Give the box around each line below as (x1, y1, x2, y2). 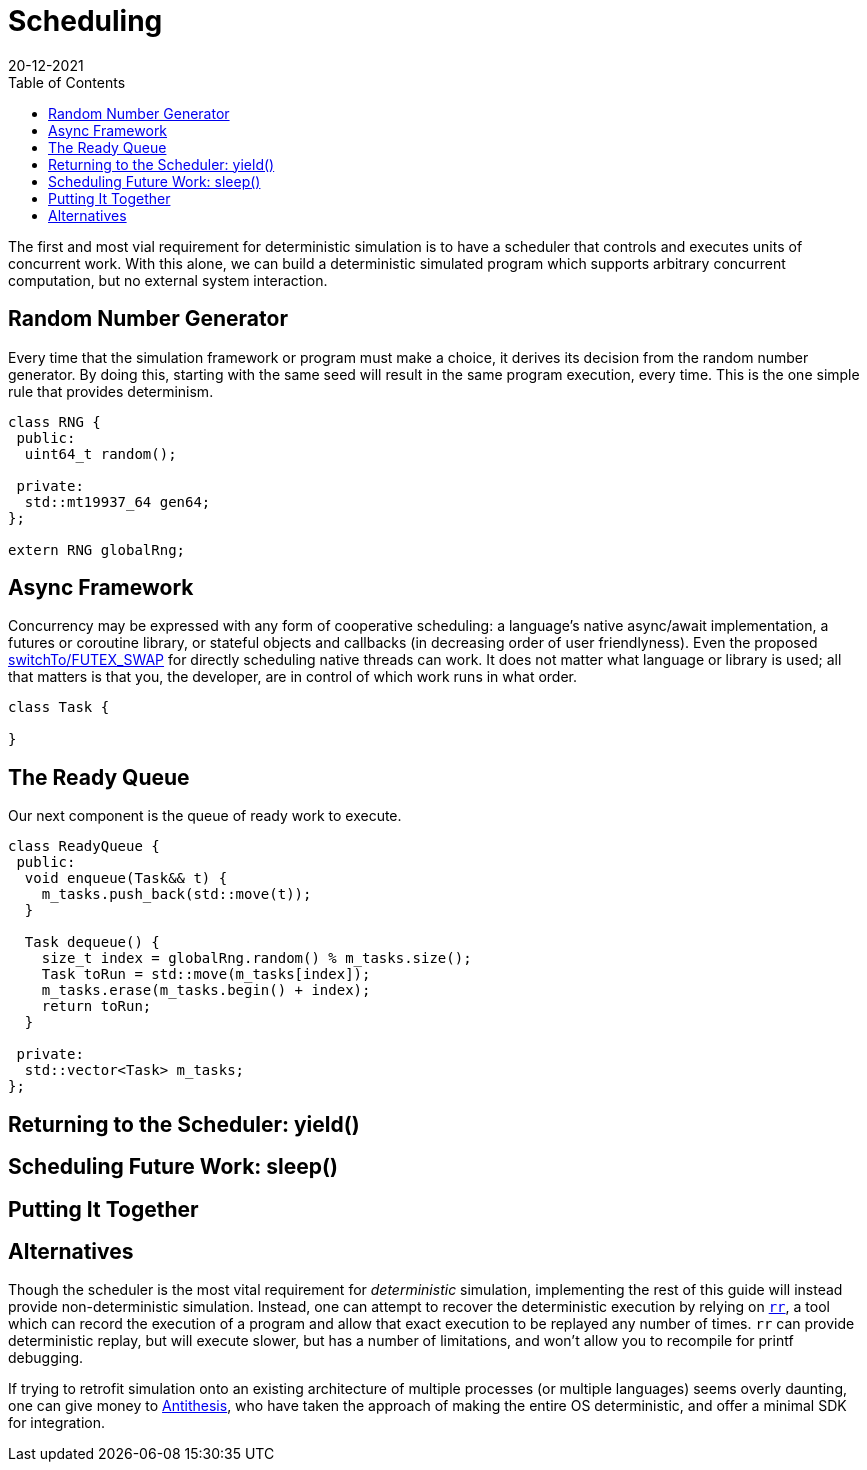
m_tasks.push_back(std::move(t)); (41, 886, 312, 903)
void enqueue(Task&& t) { (24, 870, 228, 887)
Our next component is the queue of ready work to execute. (8, 807, 402, 825)
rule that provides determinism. (8, 382, 214, 400)
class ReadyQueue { (8, 838, 160, 855)
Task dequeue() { (24, 934, 160, 951)
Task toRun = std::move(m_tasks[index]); (41, 966, 371, 983)
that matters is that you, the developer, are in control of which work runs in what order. (8, 668, 578, 686)
